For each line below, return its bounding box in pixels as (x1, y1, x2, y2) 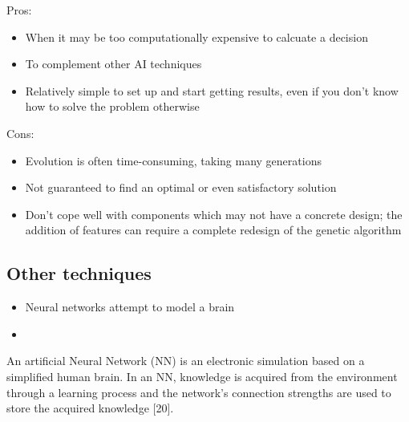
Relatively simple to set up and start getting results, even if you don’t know (25, 82, 399, 99)
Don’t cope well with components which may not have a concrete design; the (25, 205, 403, 222)
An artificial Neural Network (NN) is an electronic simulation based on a (6, 352, 365, 369)
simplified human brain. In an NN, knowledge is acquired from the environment (6, 367, 398, 384)
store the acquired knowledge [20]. (6, 400, 174, 416)
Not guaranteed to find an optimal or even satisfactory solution (25, 179, 337, 196)
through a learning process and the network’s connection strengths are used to (6, 383, 391, 400)
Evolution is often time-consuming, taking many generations (25, 152, 322, 168)
